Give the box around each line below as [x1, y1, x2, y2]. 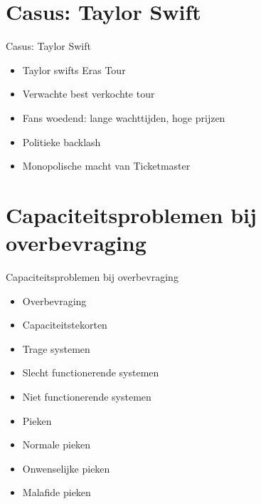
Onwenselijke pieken [22, 461, 110, 475]
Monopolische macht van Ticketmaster [22, 158, 191, 173]
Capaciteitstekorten [22, 317, 107, 332]
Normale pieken [22, 437, 91, 452]
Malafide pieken [22, 485, 91, 500]
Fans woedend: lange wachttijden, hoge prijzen [22, 110, 225, 125]
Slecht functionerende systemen [22, 365, 159, 380]
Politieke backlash [22, 134, 101, 149]
